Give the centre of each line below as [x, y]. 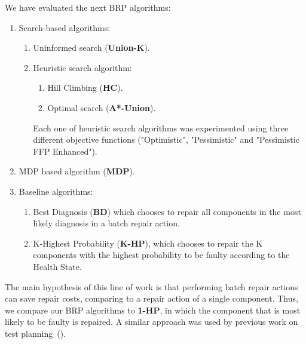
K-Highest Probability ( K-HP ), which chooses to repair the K [148, 243]
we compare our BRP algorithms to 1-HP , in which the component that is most [153, 310]
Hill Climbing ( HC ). [85, 87]
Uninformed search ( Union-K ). [91, 47]
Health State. [57, 266]
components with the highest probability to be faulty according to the [161, 255]
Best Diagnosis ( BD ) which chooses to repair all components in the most [167, 211]
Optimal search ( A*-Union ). [102, 107]
